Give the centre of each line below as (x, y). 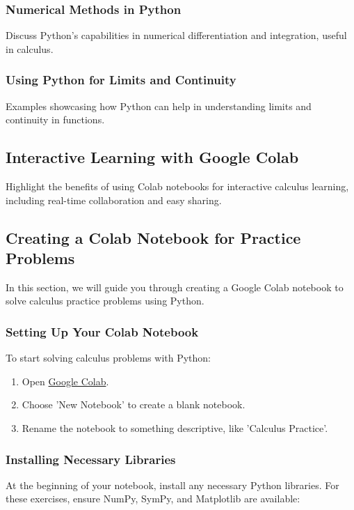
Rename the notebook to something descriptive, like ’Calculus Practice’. (175, 427)
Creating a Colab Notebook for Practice (153, 237)
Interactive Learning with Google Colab (152, 157)
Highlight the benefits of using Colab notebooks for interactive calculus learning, (177, 186)
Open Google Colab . (65, 381)
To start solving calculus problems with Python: (108, 358)
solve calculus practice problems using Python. (105, 301)
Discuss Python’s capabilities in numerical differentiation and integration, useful (176, 35)
